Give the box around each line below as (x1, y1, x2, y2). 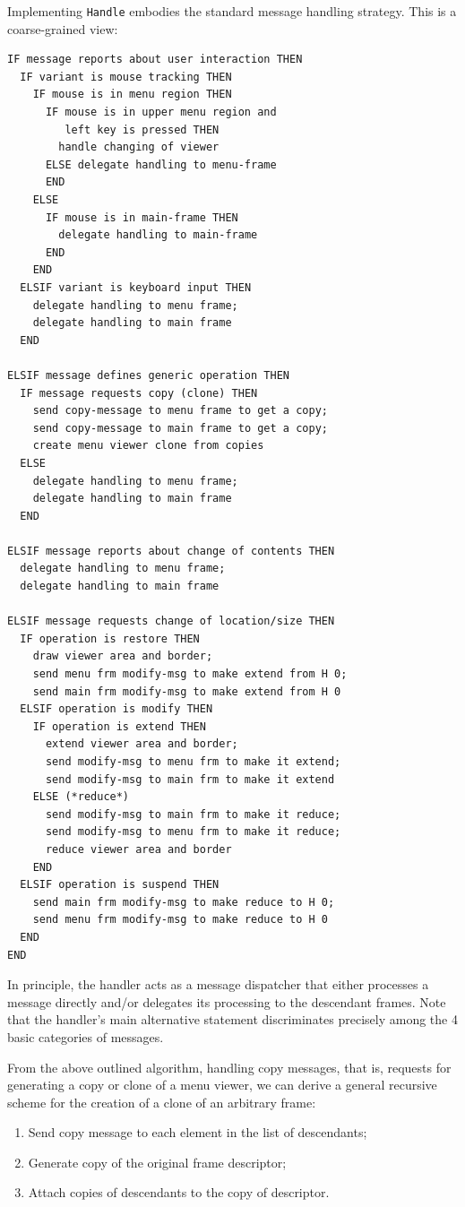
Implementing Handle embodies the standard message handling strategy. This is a (7, 2, 457, 20)
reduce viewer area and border (45, 842, 232, 856)
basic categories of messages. (7, 1027, 164, 1046)
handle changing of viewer (58, 141, 220, 154)
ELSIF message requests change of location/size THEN (7, 615, 335, 628)
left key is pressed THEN (65, 123, 220, 136)
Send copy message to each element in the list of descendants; (28, 1123, 367, 1142)
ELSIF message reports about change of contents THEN (7, 544, 335, 557)
